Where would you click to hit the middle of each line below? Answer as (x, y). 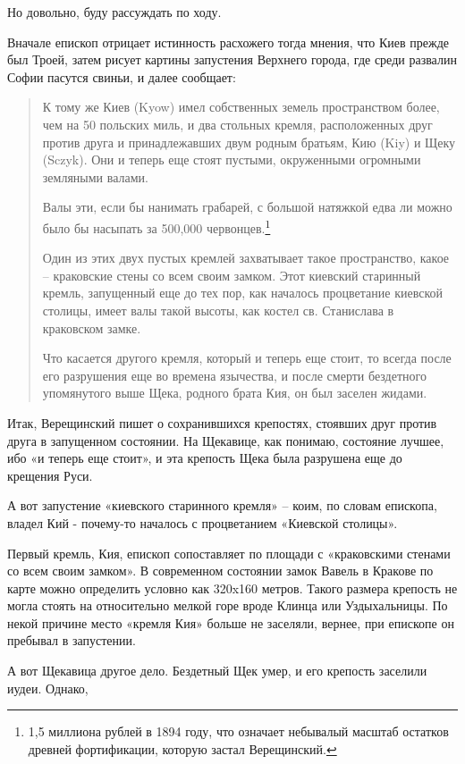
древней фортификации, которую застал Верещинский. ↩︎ (182, 748)
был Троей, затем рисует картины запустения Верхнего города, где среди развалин (232, 59)
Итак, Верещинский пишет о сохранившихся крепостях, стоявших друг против (222, 422)
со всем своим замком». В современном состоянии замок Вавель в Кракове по (220, 571)
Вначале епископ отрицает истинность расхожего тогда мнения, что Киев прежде (228, 42)
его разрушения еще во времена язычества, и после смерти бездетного (234, 375)
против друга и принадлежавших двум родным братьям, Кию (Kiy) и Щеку (249, 142)
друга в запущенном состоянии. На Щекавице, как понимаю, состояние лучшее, (226, 440)
